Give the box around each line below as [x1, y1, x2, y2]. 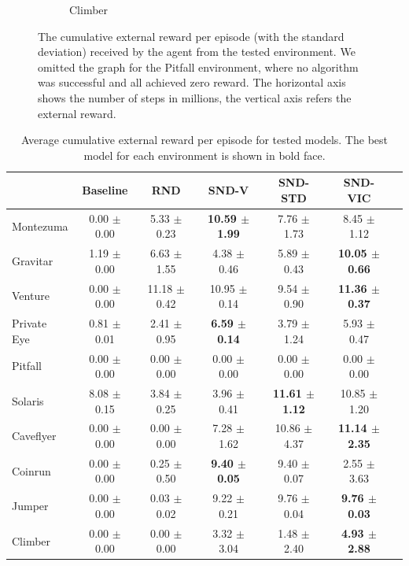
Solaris [12, 392, 44, 409]
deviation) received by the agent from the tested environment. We [38, 43, 356, 60]
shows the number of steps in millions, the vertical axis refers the [38, 89, 352, 105]
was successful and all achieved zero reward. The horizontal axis [38, 74, 346, 91]
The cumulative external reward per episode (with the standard [38, 28, 345, 44]
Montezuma [12, 217, 68, 234]
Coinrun [12, 462, 51, 479]
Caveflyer [12, 427, 57, 444]
